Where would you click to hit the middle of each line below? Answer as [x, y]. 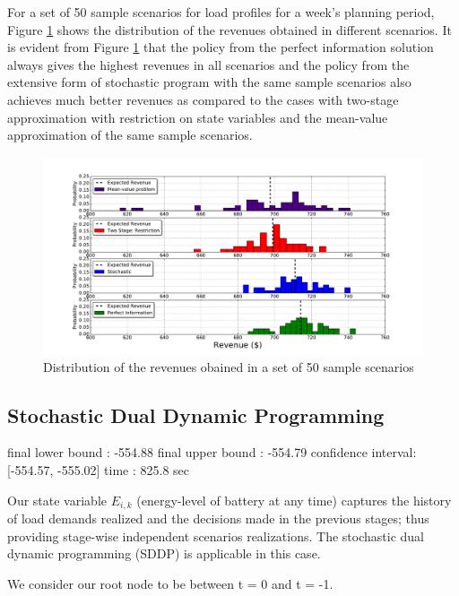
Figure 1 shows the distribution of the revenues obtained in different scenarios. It [229, 29]
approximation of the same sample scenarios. [130, 135]
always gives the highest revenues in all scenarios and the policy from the [208, 64]
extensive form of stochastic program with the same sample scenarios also [209, 82]
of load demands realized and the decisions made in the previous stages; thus [218, 518]
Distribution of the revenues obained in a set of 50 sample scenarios [229, 366]
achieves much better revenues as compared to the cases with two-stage [203, 99]
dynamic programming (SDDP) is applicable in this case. [164, 553]
